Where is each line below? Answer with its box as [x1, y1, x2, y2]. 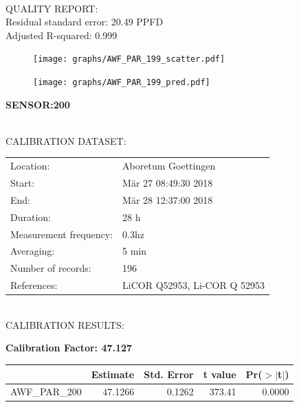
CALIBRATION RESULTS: [5, 317, 124, 332]
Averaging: [10, 244, 55, 258]
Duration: [10, 209, 51, 224]
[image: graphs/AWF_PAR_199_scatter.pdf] [33, 54, 225, 65]
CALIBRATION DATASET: [5, 133, 126, 148]
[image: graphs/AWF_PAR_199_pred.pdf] [33, 78, 210, 88]
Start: [10, 176, 35, 190]
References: [10, 278, 58, 292]
